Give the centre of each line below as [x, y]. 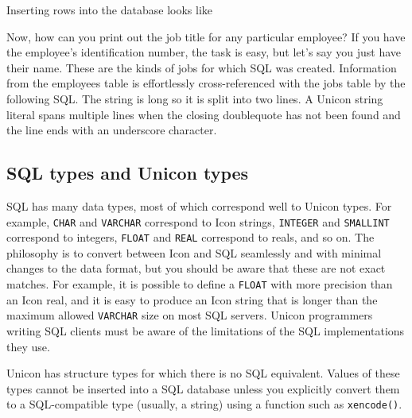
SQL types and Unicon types [128, 173]
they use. [28, 346]
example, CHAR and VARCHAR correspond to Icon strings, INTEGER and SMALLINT [198, 221]
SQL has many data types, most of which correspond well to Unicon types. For [199, 205]
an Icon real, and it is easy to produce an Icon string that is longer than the [192, 299]
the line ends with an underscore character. [112, 130]
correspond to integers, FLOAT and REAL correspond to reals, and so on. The [190, 237]
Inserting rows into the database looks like [109, 10]
